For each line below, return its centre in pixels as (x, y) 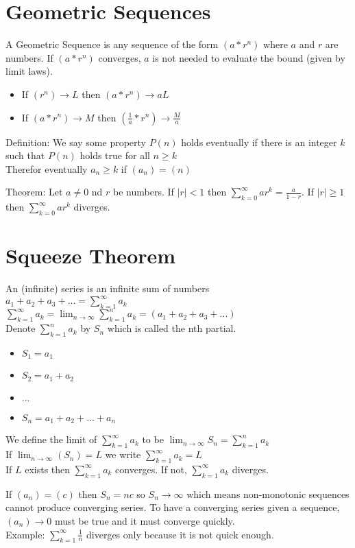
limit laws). (29, 71)
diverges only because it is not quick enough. (180, 534)
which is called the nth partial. (172, 328)
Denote (21, 328)
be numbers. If (144, 192)
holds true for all (115, 155)
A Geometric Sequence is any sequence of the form (112, 44)
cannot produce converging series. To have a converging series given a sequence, (173, 507)
